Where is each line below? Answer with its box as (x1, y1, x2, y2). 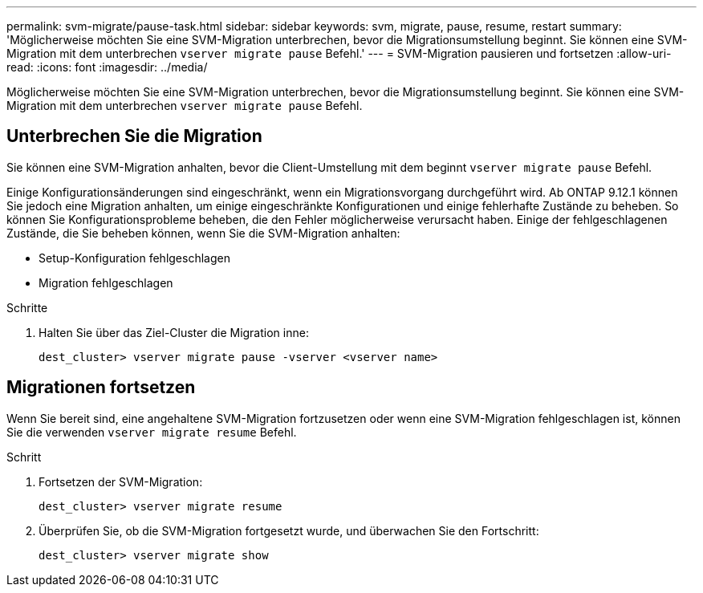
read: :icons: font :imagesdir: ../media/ (6, 60, 208, 74)
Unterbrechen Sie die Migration (6, 126, 262, 147)
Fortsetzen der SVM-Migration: (39, 474, 203, 489)
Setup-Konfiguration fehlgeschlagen (39, 250, 230, 265)
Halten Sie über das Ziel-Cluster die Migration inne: (39, 325, 309, 339)
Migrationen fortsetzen (6, 377, 196, 398)
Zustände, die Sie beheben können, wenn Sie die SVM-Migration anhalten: (6, 225, 400, 240)
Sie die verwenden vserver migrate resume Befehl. (6, 424, 297, 439)
